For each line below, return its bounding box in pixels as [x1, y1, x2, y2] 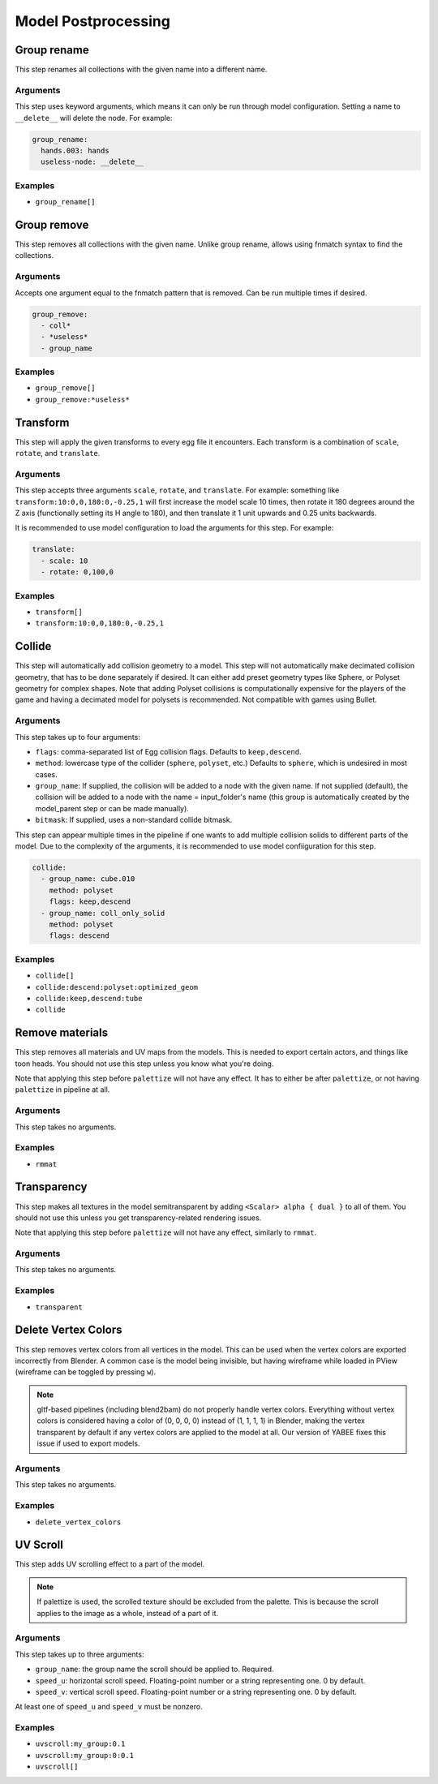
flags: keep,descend [49, 897, 131, 906]
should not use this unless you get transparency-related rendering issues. [15, 1213, 262, 1223]
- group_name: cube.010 [41, 875, 135, 883]
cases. [35, 769, 58, 779]
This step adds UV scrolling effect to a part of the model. [15, 1559, 205, 1569]
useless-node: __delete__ [41, 157, 144, 166]
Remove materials [15, 1026, 109, 1040]
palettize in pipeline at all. [15, 1085, 110, 1094]
